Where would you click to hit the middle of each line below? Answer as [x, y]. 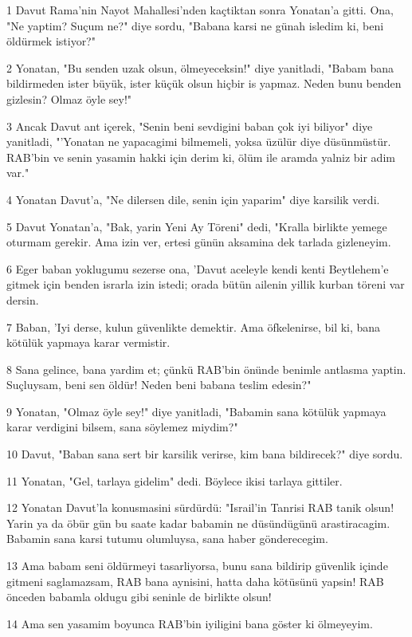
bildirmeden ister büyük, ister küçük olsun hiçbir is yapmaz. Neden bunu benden [204, 83]
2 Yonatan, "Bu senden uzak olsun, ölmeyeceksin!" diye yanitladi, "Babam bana [200, 67]
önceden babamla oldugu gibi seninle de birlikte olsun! [139, 597]
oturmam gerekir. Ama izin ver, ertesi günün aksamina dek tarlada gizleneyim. [199, 242]
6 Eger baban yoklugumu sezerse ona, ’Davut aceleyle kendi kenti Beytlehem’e [198, 268]
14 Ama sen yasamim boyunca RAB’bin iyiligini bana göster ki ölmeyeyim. [190, 623]
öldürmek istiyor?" [51, 41]
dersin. [23, 299]
